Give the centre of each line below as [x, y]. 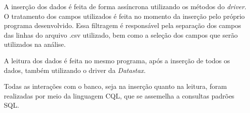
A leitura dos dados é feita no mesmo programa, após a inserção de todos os [117, 60]
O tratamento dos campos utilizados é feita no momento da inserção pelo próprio [125, 16]
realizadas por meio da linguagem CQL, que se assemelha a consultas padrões [119, 95]
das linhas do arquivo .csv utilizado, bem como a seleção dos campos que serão [121, 35]
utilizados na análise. [35, 44]
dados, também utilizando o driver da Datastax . [75, 70]
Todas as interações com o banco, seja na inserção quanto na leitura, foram [116, 86]
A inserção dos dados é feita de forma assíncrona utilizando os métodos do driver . [125, 6]
